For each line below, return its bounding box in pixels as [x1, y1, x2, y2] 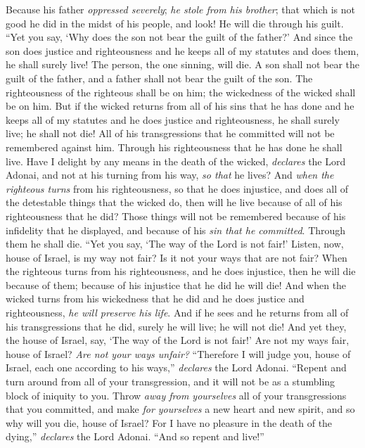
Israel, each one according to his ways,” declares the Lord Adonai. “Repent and [6, 360, 347, 375]
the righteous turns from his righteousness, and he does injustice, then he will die [6, 264, 356, 279]
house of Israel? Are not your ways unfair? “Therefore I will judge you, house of [6, 346, 351, 361]
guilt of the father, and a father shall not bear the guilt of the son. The [6, 70, 313, 85]
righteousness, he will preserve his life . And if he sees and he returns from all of [6, 305, 349, 320]
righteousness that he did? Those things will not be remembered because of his [6, 208, 346, 223]
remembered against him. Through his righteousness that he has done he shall [6, 139, 342, 154]
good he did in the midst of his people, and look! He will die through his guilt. [6, 15, 344, 30]
